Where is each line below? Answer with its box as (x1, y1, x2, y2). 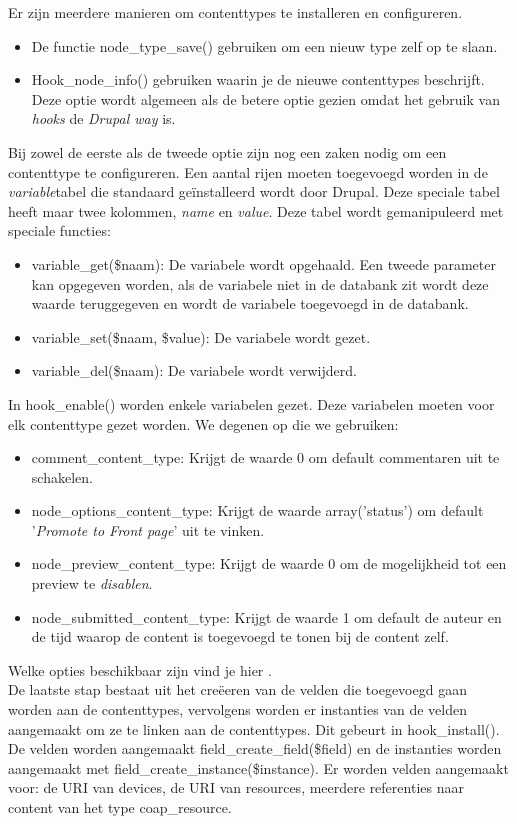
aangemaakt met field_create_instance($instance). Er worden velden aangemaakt (8, 757, 509, 778)
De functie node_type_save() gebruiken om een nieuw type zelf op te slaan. (31, 35, 498, 56)
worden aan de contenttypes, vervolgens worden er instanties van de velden (8, 699, 467, 720)
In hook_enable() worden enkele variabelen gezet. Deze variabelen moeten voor (8, 393, 495, 414)
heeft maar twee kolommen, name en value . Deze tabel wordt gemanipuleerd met (8, 200, 504, 221)
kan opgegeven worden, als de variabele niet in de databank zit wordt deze (31, 273, 489, 294)
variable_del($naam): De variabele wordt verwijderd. (31, 360, 357, 381)
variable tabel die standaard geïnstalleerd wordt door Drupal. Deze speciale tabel (8, 181, 500, 202)
